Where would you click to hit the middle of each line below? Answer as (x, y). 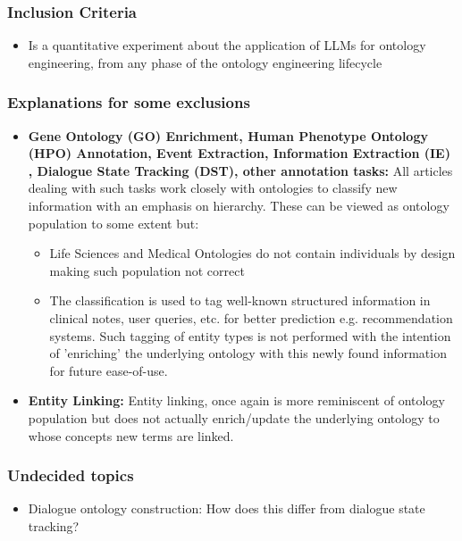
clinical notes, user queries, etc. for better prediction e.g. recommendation (251, 317)
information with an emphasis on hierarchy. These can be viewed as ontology (239, 205)
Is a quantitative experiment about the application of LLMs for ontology (227, 45)
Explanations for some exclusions (129, 102)
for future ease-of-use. (109, 370)
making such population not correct (147, 270)
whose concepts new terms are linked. (131, 435)
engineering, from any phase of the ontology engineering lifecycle (205, 62)
